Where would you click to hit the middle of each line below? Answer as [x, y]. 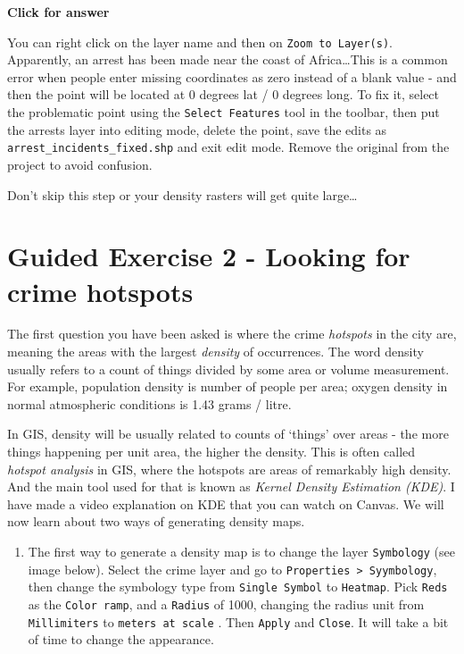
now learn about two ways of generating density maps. [156, 521]
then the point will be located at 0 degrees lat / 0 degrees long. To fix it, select [224, 94]
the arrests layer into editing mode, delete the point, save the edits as [197, 129]
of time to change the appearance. [121, 639]
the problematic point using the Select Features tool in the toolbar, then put [224, 112]
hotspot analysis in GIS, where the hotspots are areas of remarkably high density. [229, 469]
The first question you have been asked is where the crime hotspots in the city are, [232, 334]
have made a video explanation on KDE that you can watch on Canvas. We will [226, 503]
